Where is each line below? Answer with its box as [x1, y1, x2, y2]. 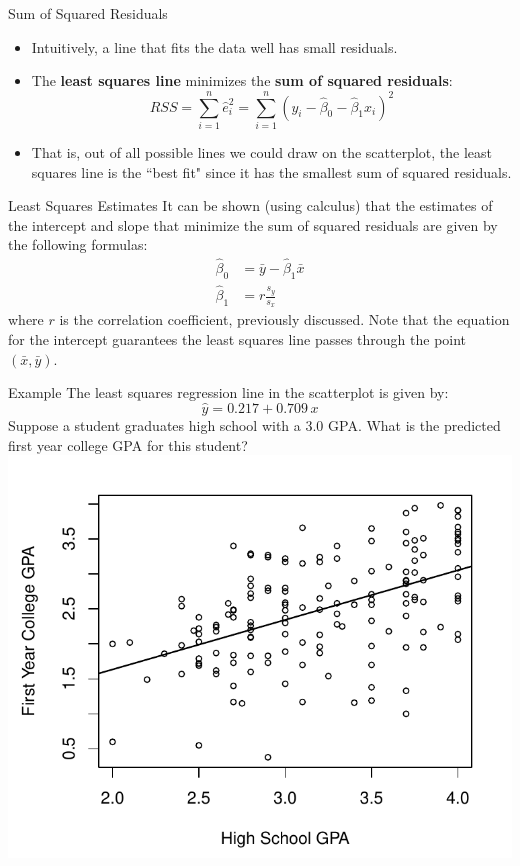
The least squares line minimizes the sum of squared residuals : [31, 70, 453, 91]
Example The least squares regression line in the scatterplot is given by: [8, 382, 449, 403]
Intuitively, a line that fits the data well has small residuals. [31, 36, 398, 57]
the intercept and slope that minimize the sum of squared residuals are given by [8, 214, 498, 235]
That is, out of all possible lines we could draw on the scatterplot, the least [31, 141, 492, 162]
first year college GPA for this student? [8, 434, 248, 455]
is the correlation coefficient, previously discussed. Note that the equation [59, 309, 510, 330]
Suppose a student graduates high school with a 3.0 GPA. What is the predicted [8, 415, 501, 435]
